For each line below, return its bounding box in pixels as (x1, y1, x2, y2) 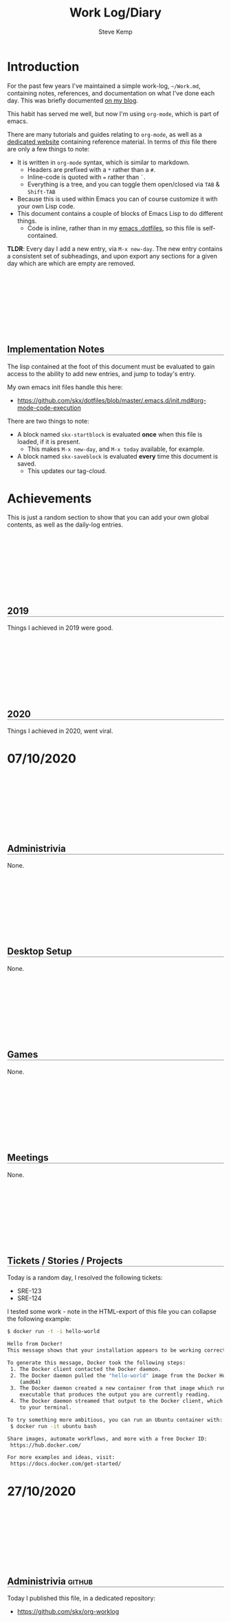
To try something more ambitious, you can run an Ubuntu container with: (7, 1416, 223, 1423)
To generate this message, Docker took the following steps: (7, 1359, 186, 1366)
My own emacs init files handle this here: (7, 383, 123, 391)
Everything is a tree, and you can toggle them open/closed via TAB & (27, 180, 220, 188)
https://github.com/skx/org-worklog (16, 1608, 120, 1616)
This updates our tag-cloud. (27, 466, 107, 475)
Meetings (7, 1152, 49, 1163)
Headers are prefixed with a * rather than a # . (27, 165, 156, 173)
